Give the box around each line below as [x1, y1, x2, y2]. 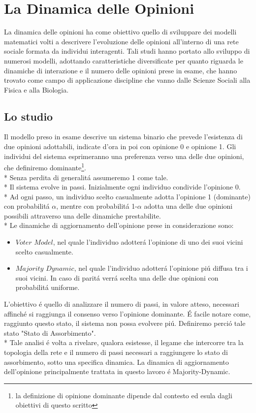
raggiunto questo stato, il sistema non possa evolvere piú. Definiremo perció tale [4, 318, 246, 328]
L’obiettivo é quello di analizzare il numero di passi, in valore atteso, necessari [4, 299, 239, 309]
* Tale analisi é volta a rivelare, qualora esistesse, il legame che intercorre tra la [4, 337, 244, 348]
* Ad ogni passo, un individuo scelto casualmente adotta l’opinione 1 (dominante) [4, 191, 251, 201]
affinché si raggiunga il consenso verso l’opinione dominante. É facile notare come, [4, 308, 251, 318]
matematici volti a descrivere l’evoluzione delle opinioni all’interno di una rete [4, 36, 239, 46]
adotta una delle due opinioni [144, 201, 233, 211]
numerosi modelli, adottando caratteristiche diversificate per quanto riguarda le [4, 55, 243, 65]
